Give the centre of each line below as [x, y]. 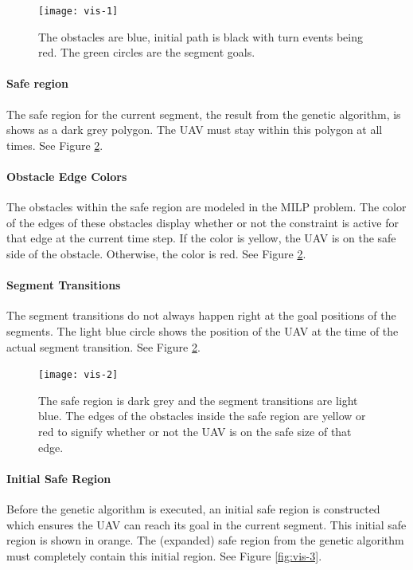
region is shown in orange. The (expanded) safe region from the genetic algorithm [205, 540]
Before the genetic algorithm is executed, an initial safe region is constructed [193, 509]
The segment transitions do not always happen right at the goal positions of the [201, 315]
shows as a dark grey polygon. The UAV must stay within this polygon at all [195, 130]
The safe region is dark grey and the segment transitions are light [198, 400]
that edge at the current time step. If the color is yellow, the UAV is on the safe [201, 238]
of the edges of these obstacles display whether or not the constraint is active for [203, 222]
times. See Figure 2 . [55, 145]
